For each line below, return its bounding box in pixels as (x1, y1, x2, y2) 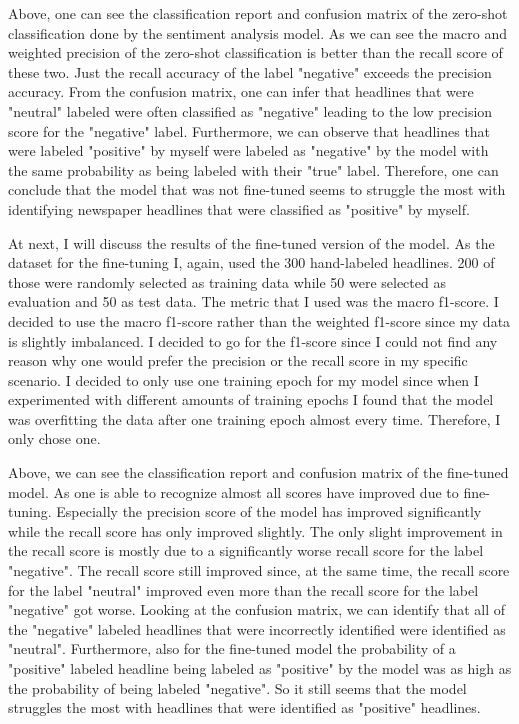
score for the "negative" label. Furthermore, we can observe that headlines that (8, 120, 491, 141)
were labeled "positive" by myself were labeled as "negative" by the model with (8, 140, 489, 161)
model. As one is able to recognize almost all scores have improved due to (8, 481, 459, 502)
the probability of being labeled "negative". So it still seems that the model (8, 677, 467, 698)
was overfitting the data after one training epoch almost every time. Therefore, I (8, 408, 501, 429)
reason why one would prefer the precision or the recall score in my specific (8, 350, 468, 371)
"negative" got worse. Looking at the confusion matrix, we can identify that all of (8, 599, 506, 620)
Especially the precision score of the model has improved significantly (56, 501, 482, 522)
